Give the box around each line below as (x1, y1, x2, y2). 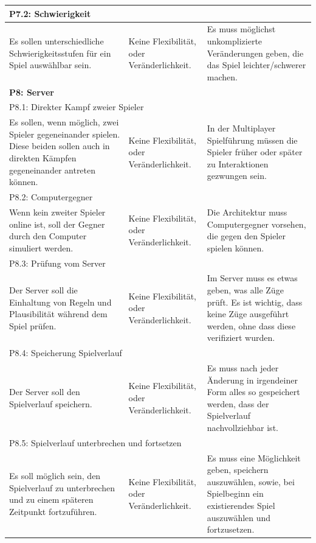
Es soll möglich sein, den (9, 469, 101, 482)
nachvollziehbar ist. (207, 421, 278, 433)
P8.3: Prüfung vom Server (9, 256, 106, 269)
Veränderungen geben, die (207, 46, 304, 59)
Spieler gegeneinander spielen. (9, 127, 120, 140)
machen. (207, 70, 238, 83)
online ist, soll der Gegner (9, 217, 105, 230)
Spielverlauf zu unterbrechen (9, 481, 115, 494)
